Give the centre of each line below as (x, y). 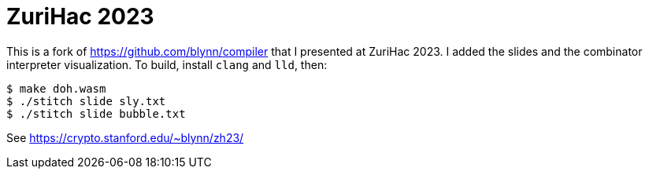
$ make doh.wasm (56, 88)
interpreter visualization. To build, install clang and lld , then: (167, 64)
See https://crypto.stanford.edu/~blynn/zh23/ (125, 137)
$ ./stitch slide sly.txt (86, 101)
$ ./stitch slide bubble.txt (96, 113)
